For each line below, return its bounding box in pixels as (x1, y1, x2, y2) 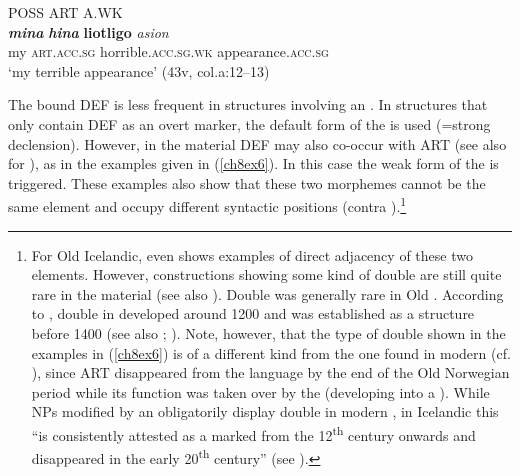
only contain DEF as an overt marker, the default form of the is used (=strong (8, 113, 491, 134)
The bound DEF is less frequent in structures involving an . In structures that (8, 94, 488, 115)
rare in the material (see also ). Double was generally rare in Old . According (31, 283, 504, 304)
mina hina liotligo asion (8, 21, 169, 42)
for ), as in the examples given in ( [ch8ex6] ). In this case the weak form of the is (8, 153, 499, 174)
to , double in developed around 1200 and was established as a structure (31, 303, 475, 324)
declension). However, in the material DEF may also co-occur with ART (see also (8, 133, 507, 154)
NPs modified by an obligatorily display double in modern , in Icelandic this (31, 401, 499, 422)
